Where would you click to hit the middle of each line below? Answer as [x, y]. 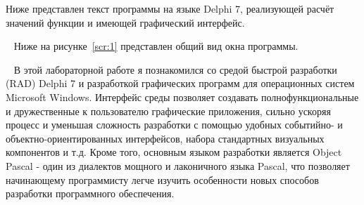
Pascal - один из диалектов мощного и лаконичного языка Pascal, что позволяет [178, 165]
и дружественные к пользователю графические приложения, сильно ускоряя [168, 111]
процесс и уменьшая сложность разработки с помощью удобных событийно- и [174, 125]
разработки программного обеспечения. [90, 193]
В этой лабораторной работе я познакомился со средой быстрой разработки [175, 69]
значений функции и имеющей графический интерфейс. [125, 22]
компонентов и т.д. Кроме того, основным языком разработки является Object [174, 152]
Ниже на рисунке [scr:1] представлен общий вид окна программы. [156, 46]
